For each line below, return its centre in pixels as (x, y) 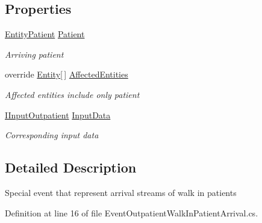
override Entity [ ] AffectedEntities (67, 74)
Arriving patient (34, 54)
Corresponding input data (52, 135)
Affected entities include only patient (72, 94)
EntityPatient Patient (45, 34)
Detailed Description (71, 167)
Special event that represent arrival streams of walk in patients (121, 192)
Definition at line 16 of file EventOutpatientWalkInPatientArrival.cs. (132, 212)
